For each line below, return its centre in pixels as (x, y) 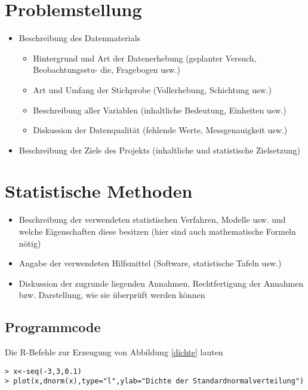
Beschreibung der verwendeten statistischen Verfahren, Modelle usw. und (152, 219)
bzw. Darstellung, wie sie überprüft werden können (112, 295)
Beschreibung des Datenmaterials (80, 38)
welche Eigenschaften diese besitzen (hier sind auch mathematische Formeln (157, 231)
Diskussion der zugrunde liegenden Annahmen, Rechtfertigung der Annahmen (161, 283)
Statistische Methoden (99, 191)
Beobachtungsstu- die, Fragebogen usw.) (107, 70)
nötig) (30, 243)
